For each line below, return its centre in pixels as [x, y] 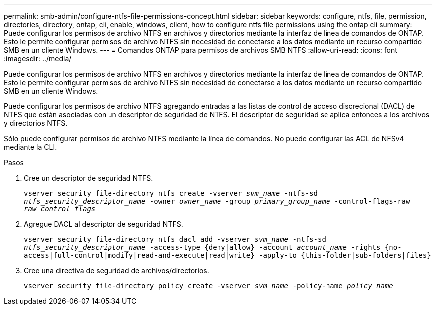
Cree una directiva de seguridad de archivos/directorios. [116, 270]
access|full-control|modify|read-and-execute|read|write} [139, 255]
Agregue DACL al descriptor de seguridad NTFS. [104, 224]
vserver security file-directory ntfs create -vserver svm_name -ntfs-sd [171, 193]
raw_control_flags [60, 209]
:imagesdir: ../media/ [38, 58]
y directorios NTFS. [36, 123]
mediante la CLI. [31, 147]
